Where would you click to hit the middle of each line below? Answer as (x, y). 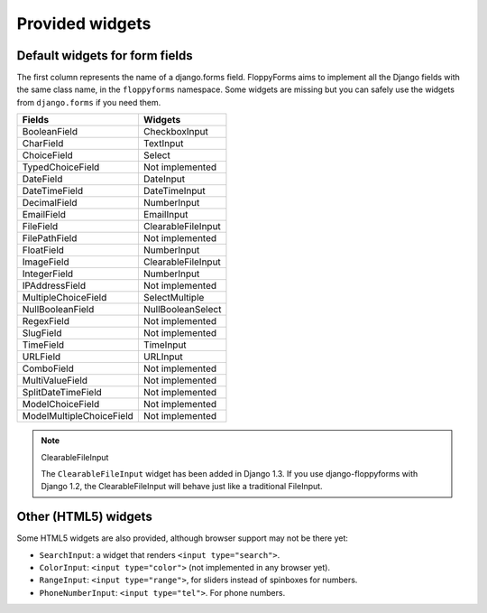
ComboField (48, 368)
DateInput (164, 179)
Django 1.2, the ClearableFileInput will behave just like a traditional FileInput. (182, 487)
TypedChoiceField (61, 167)
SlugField (42, 333)
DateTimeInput (175, 191)
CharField (43, 144)
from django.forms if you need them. (89, 102)
